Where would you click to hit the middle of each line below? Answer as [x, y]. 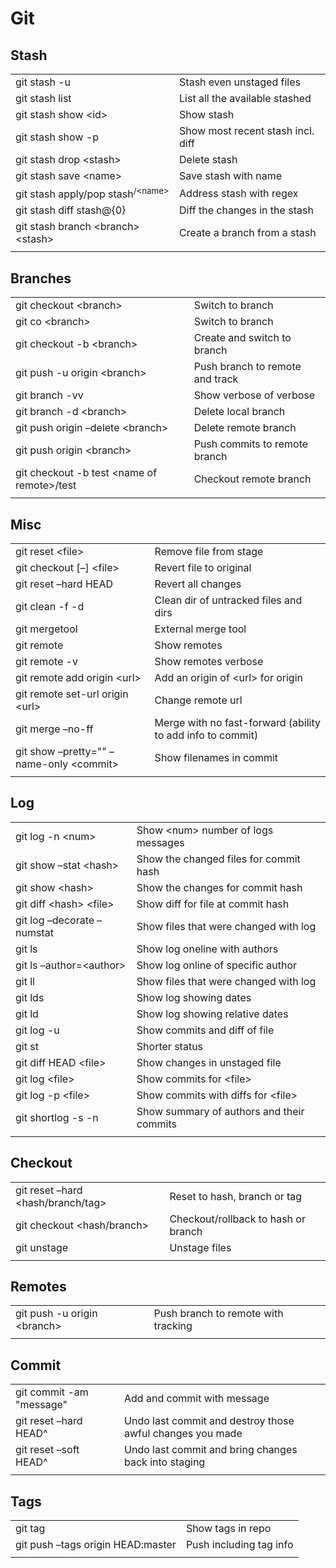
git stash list [43, 98]
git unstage [42, 1247]
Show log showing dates [194, 997]
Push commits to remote [251, 444]
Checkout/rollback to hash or [237, 1219]
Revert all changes [198, 584]
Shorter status [170, 1046]
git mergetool [46, 629]
